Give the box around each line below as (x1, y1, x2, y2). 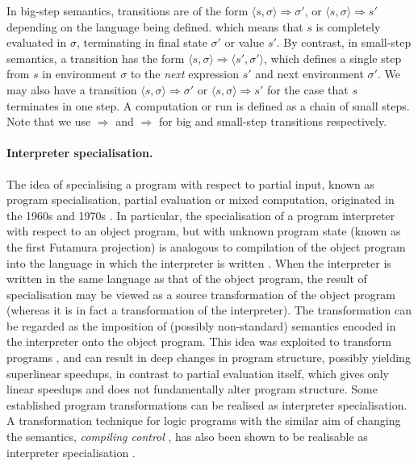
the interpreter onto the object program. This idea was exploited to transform (6, 333, 391, 350)
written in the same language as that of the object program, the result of (6, 270, 367, 287)
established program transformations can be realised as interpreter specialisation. (6, 396, 408, 413)
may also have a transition (6, 81, 137, 98)
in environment (42, 65, 117, 82)
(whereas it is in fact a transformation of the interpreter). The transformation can (6, 302, 412, 318)
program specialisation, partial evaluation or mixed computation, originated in (6, 191, 395, 208)
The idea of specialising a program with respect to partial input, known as (6, 175, 374, 192)
